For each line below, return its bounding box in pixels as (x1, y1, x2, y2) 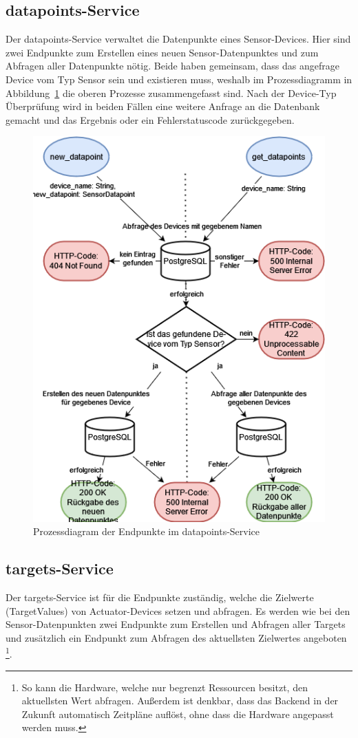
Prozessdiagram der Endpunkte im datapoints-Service (33, 524, 260, 539)
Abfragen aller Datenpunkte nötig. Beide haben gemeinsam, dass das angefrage (6, 58, 339, 73)
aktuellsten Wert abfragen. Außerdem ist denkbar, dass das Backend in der (21, 693, 339, 708)
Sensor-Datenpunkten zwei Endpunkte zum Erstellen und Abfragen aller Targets (6, 617, 346, 631)
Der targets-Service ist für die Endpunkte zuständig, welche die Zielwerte (6, 590, 314, 605)
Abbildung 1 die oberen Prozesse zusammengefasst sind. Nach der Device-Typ (6, 85, 337, 100)
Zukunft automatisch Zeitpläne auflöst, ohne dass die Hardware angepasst (21, 706, 334, 721)
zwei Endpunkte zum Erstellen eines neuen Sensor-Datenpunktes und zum (6, 45, 319, 59)
